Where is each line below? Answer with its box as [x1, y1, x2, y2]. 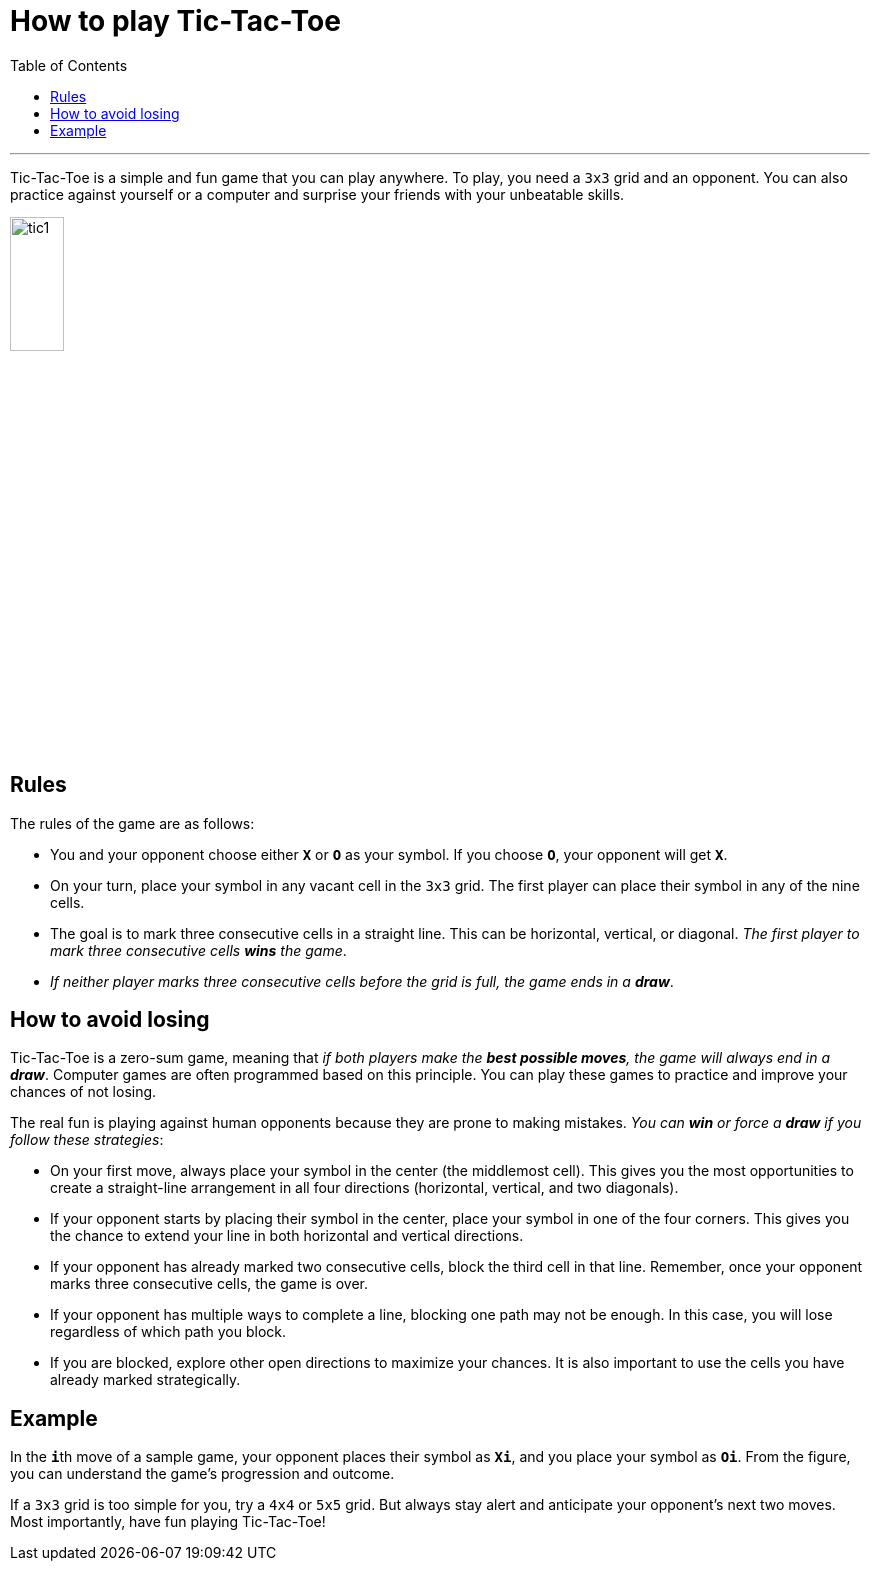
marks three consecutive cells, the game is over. [50, 1275, 369, 1293]
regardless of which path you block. [50, 1323, 287, 1341]
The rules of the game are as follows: [10, 814, 255, 832]
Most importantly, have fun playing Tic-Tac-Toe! [10, 1513, 326, 1531]
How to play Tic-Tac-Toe [10, 4, 341, 38]
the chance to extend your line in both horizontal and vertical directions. [50, 1227, 524, 1245]
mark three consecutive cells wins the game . [50, 941, 347, 959]
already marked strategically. [50, 1371, 241, 1389]
